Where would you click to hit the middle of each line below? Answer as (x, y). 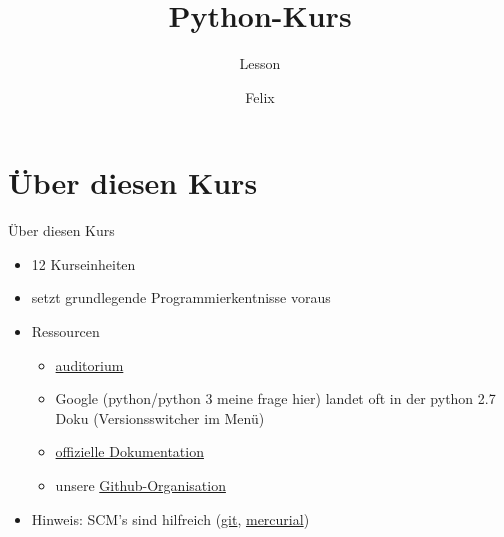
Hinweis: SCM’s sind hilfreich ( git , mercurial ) (170, 518)
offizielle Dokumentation (129, 451)
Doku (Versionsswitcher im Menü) (160, 417)
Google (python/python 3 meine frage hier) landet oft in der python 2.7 (275, 398)
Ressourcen (65, 331)
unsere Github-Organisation (140, 485)
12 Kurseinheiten (83, 263)
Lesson (260, 63)
